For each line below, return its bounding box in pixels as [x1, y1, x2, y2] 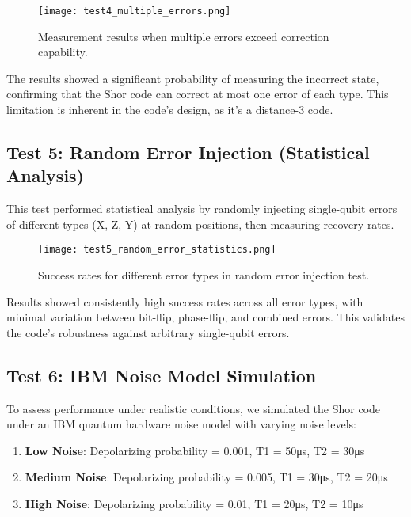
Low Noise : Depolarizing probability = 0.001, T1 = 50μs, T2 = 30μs [25, 442, 365, 458]
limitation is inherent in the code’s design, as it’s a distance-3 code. [6, 101, 333, 118]
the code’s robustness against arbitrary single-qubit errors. [6, 324, 290, 340]
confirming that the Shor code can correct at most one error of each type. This [6, 86, 389, 102]
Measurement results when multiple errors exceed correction [38, 28, 329, 44]
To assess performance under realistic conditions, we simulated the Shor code [6, 400, 381, 416]
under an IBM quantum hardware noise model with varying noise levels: [6, 416, 356, 432]
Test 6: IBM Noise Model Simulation [6, 363, 317, 387]
